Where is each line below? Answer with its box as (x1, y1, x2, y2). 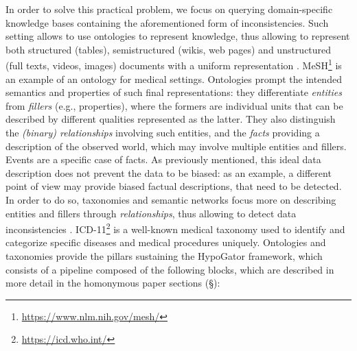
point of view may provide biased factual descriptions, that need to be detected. (5, 179, 342, 193)
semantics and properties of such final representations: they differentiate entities (5, 85, 342, 99)
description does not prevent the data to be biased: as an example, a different (5, 165, 332, 180)
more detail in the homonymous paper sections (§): (5, 276, 220, 290)
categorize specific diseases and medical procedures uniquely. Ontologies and (5, 235, 326, 250)
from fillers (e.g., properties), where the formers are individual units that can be (5, 98, 343, 112)
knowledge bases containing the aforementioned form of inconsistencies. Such (5, 15, 329, 29)
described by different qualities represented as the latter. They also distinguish (5, 112, 336, 126)
